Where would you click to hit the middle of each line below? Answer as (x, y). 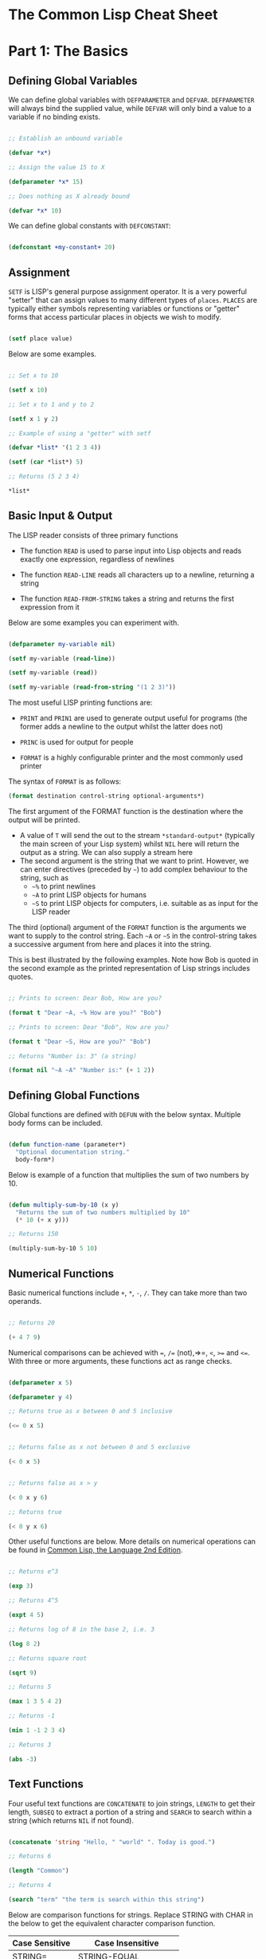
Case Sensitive (41, 1943)
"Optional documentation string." (72, 1152)
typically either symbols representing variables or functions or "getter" (124, 308)
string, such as (44, 878)
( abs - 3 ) (23, 1759)
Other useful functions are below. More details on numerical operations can (132, 1542)
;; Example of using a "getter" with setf (80, 433)
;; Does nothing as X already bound (69, 196)
